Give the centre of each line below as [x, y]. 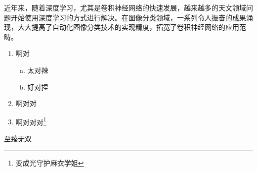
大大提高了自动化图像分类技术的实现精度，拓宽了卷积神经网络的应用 [128, 27]
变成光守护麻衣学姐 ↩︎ [50, 162]
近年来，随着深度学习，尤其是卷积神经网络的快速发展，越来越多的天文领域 [125, 7]
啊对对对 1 [31, 121]
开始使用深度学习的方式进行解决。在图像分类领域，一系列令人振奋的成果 [128, 17]
